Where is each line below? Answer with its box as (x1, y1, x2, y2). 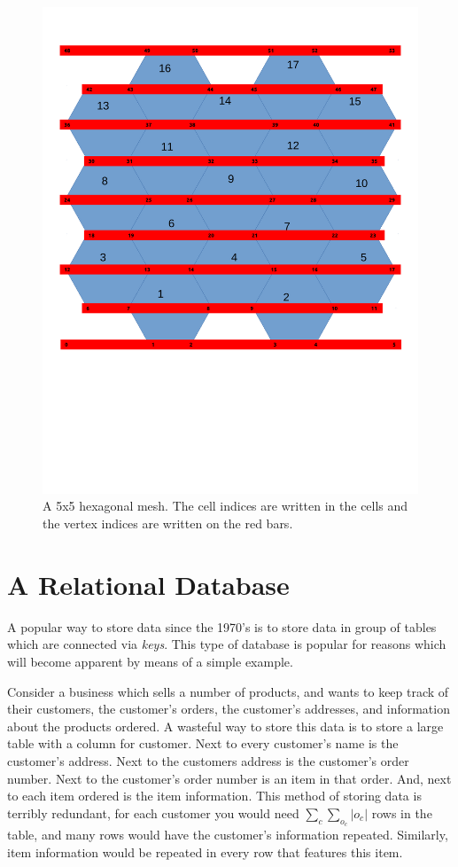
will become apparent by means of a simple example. (7, 652, 293, 670)
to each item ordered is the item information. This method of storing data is (7, 786, 422, 805)
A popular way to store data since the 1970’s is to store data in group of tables (7, 617, 437, 636)
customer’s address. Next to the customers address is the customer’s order (7, 751, 409, 769)
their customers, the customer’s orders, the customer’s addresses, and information (7, 699, 450, 718)
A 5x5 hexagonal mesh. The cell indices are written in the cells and (43, 496, 408, 515)
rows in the (371, 803, 432, 822)
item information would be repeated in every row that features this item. (7, 842, 403, 861)
